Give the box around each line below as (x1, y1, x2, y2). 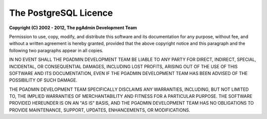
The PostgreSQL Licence (9, 7, 113, 18)
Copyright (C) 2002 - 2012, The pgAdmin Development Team (9, 25, 137, 31)
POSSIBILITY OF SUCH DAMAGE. (9, 77, 78, 83)
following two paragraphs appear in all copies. (9, 47, 104, 53)
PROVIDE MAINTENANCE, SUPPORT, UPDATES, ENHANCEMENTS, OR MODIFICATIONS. (9, 107, 190, 113)
